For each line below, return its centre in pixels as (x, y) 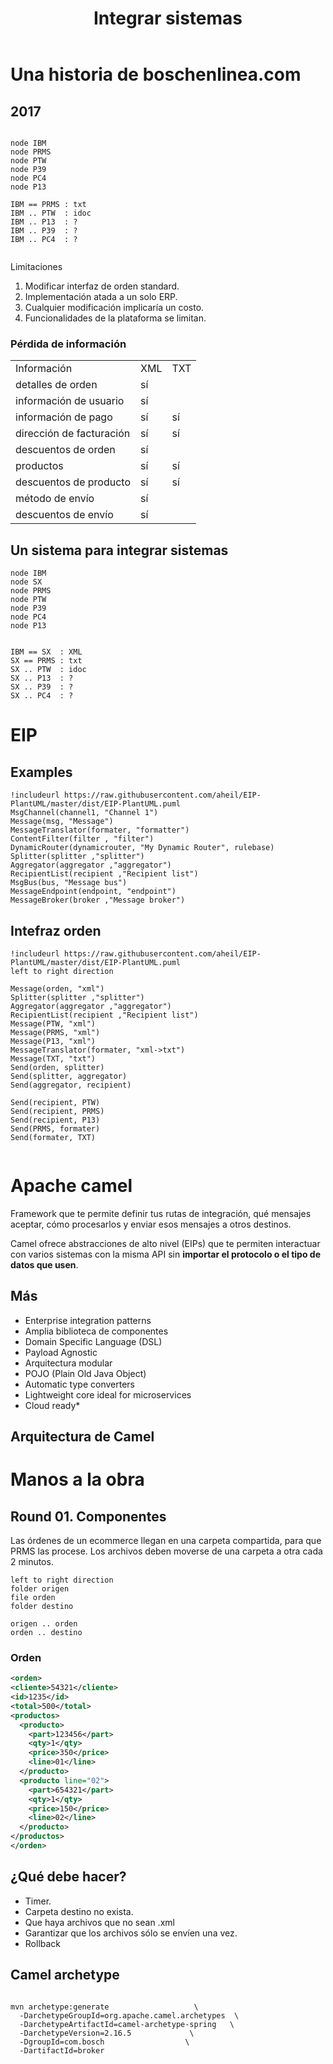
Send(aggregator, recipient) (71, 1085)
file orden (33, 1598)
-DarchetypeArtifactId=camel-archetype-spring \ (127, 2024)
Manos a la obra (77, 1479)
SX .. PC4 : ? (42, 696)
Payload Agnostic (61, 1352)
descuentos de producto (73, 482)
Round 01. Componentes (88, 1516)
